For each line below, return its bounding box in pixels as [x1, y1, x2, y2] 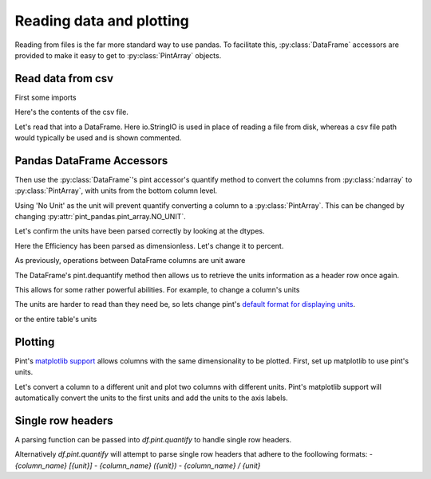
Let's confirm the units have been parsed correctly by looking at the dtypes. [14, 226, 265, 236]
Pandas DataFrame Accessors [14, 154, 168, 167]
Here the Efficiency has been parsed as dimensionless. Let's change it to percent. [14, 241, 284, 250]
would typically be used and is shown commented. [14, 133, 182, 143]
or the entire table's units [14, 314, 97, 324]
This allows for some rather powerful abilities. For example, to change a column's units [14, 285, 300, 295]
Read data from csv [14, 72, 114, 85]
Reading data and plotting [14, 12, 189, 29]
